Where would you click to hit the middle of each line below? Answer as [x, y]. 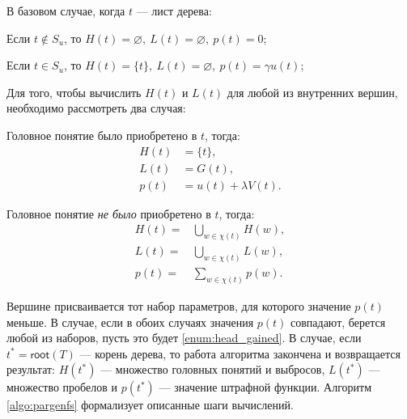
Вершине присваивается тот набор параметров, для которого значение [179, 305]
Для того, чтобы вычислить [74, 92]
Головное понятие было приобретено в [102, 135]
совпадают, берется [338, 322]
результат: [31, 369]
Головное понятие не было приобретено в [109, 213]
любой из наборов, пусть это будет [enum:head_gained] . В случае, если [184, 338]
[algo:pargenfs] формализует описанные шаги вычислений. [150, 405]
